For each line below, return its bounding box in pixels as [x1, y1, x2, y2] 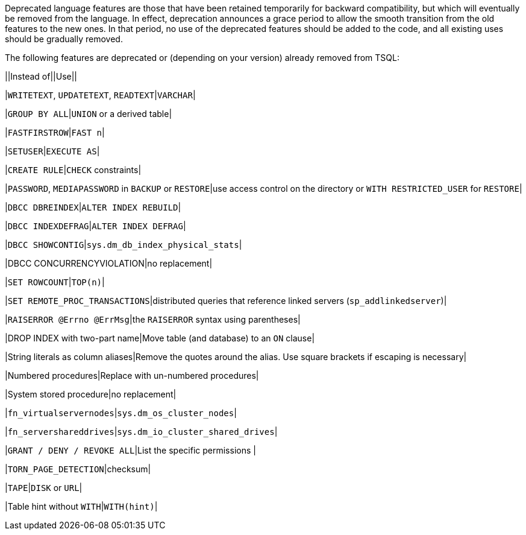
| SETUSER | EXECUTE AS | [5, 146, 100, 156]
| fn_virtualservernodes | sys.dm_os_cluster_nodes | [5, 408, 237, 418]
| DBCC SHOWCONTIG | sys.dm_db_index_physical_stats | [5, 239, 242, 250]
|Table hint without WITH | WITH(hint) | [5, 501, 158, 511]
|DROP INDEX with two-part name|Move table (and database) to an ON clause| [5, 333, 315, 343]
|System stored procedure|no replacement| [5, 389, 177, 399]
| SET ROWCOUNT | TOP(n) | [5, 277, 105, 287]
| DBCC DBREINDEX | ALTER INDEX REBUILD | [5, 202, 181, 212]
